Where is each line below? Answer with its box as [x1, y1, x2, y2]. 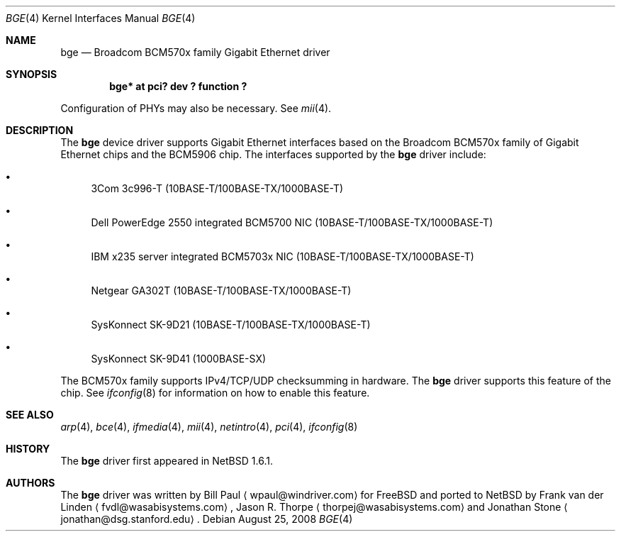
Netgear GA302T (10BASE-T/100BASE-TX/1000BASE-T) [91, 284, 352, 297]
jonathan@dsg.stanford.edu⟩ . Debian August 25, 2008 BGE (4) [60, 513, 353, 525]
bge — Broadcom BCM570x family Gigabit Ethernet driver [60, 46, 330, 58]
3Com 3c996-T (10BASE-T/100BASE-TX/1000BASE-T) [91, 182, 344, 194]
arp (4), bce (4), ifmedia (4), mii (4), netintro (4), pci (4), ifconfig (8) [60, 421, 358, 433]
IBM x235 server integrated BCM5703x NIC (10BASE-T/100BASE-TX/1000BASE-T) [91, 250, 474, 262]
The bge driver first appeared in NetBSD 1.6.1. [60, 455, 273, 467]
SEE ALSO [6, 409, 54, 421]
